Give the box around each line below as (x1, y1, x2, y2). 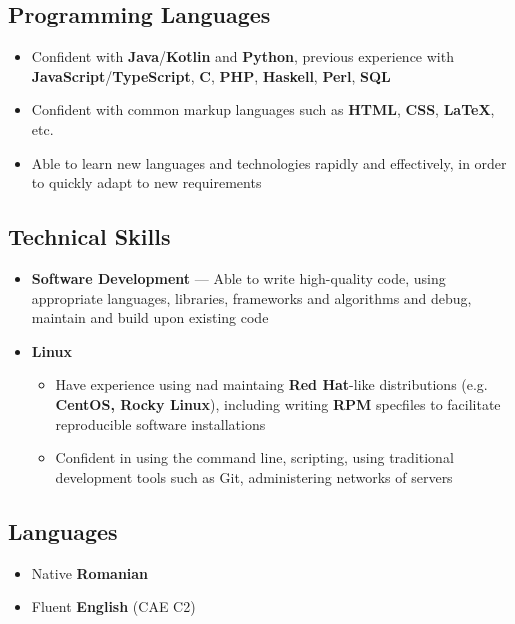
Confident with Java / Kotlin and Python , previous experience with (31, 46, 454, 67)
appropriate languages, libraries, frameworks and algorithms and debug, (31, 287, 472, 308)
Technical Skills (8, 221, 171, 252)
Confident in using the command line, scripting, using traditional (55, 447, 454, 468)
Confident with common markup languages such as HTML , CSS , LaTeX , (31, 99, 495, 120)
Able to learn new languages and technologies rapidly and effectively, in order (31, 152, 507, 173)
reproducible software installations (55, 413, 266, 434)
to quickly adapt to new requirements (31, 172, 262, 193)
